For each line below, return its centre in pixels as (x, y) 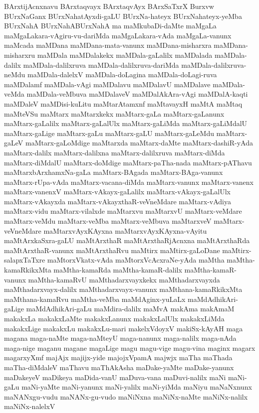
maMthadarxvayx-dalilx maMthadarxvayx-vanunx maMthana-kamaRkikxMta (123, 289)
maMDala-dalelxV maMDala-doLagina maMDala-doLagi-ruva (122, 74)
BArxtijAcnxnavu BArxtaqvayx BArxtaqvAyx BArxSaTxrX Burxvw (109, 6)
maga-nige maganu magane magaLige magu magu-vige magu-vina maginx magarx (130, 347)
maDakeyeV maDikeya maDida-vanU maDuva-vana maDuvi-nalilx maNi (115, 377)
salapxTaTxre (25, 260)
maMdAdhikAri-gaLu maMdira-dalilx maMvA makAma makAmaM (130, 309)
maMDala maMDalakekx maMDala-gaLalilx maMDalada (125, 55)
